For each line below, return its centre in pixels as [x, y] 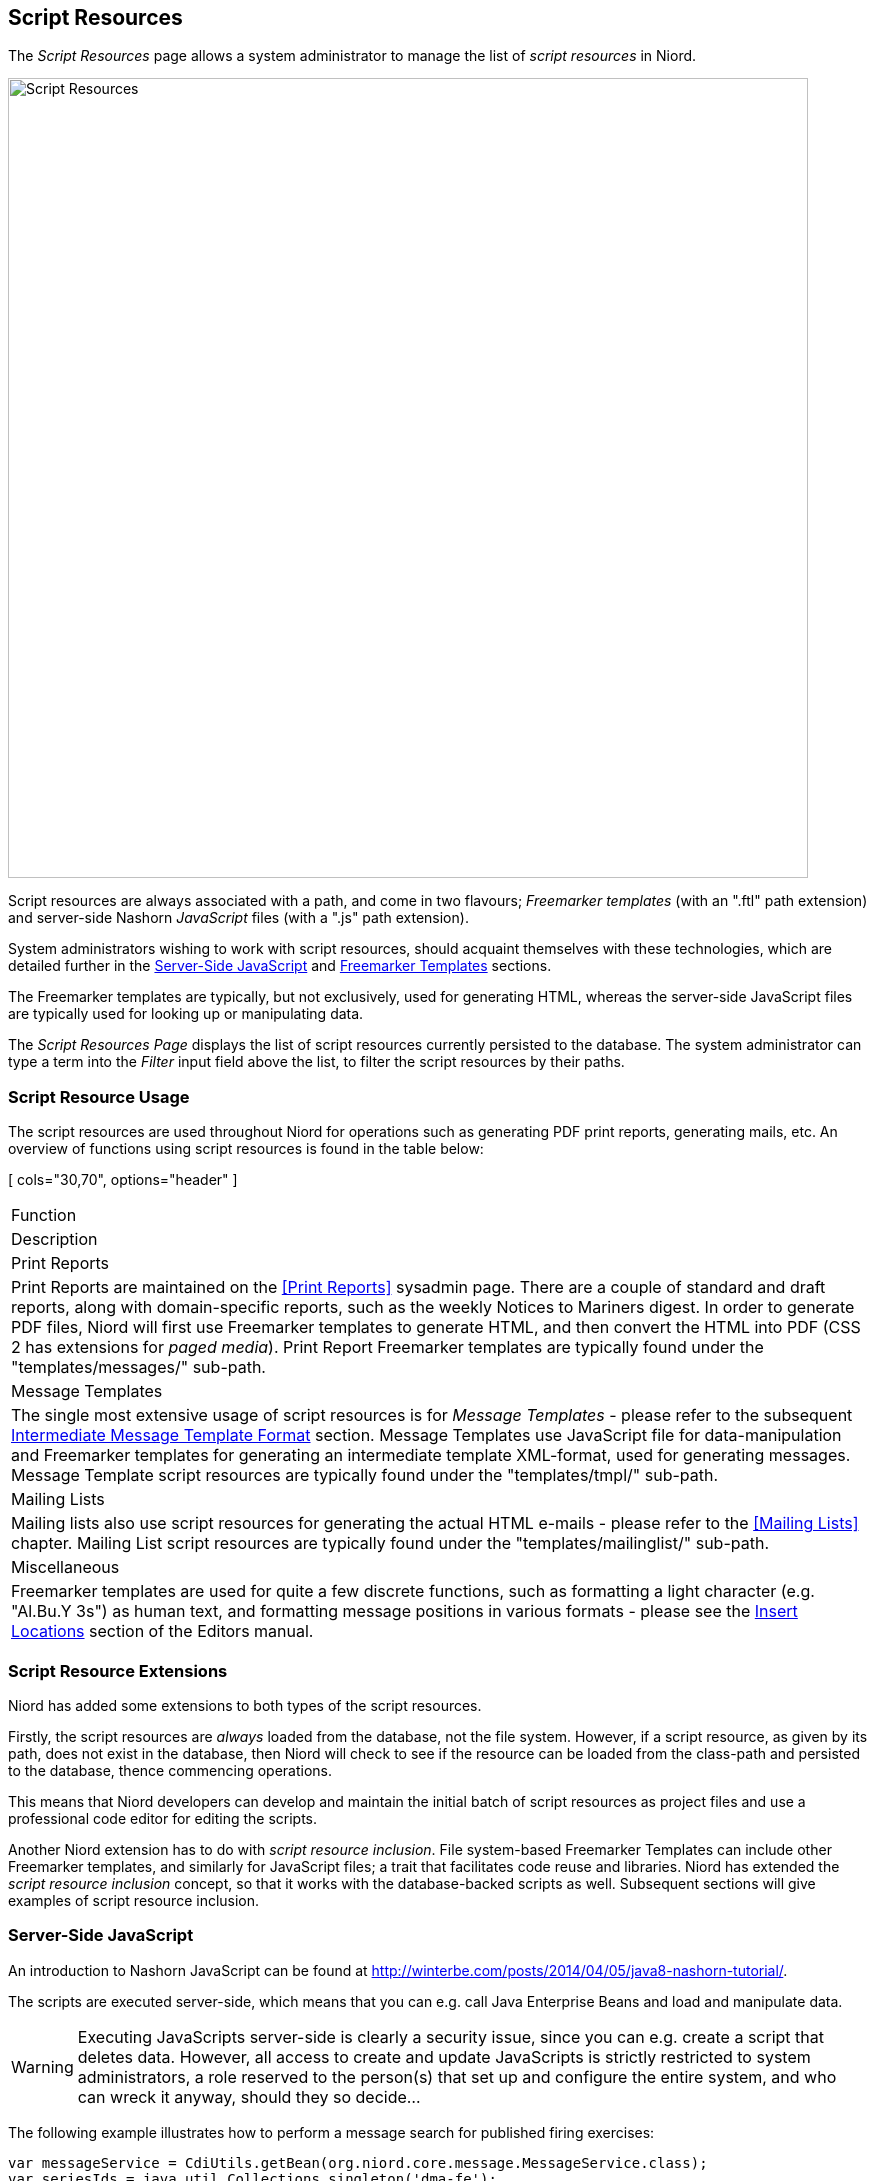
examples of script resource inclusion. [134, 1900]
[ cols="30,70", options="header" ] [123, 1180]
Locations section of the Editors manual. [162, 1631]
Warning [42, 2066]
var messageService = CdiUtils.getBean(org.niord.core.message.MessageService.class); [358, 2162]
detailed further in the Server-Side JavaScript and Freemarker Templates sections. [280, 966]
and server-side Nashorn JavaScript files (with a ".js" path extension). [238, 918]
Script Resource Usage [99, 1096]
